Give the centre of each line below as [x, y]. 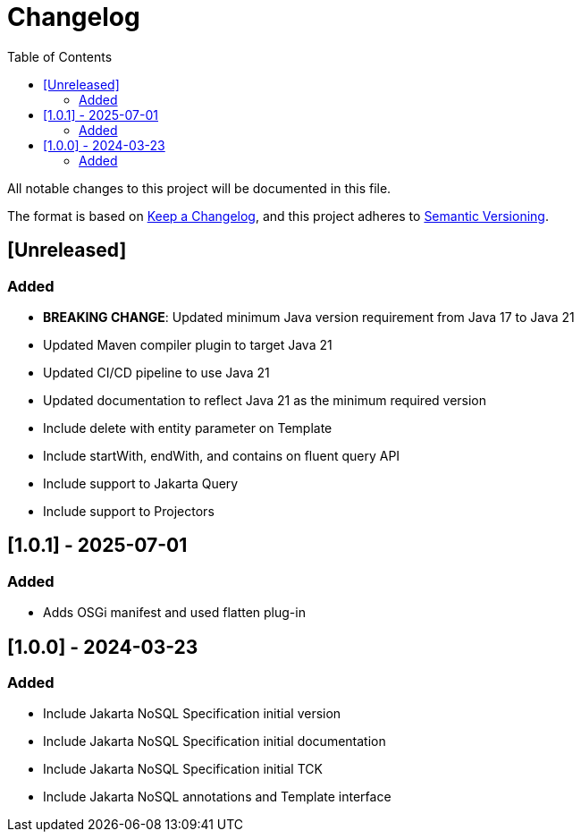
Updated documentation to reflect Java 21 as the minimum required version [265, 400]
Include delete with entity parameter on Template [188, 428]
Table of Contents [60, 56]
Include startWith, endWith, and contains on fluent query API [222, 455]
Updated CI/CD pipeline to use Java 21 [156, 372]
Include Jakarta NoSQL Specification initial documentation [215, 742]
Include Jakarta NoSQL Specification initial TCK [183, 769]
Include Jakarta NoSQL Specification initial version [192, 714]
